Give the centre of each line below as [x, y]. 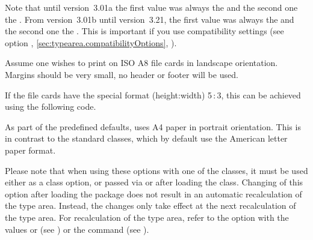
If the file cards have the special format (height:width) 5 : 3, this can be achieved [153, 94]
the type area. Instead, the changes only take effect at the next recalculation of [150, 205]
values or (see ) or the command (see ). [77, 229]
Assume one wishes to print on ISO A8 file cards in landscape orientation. [141, 63]
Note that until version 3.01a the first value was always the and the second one [151, 7]
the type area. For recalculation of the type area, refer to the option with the [147, 217]
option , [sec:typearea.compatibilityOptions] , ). [91, 42]
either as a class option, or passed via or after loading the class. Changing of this [154, 182]
